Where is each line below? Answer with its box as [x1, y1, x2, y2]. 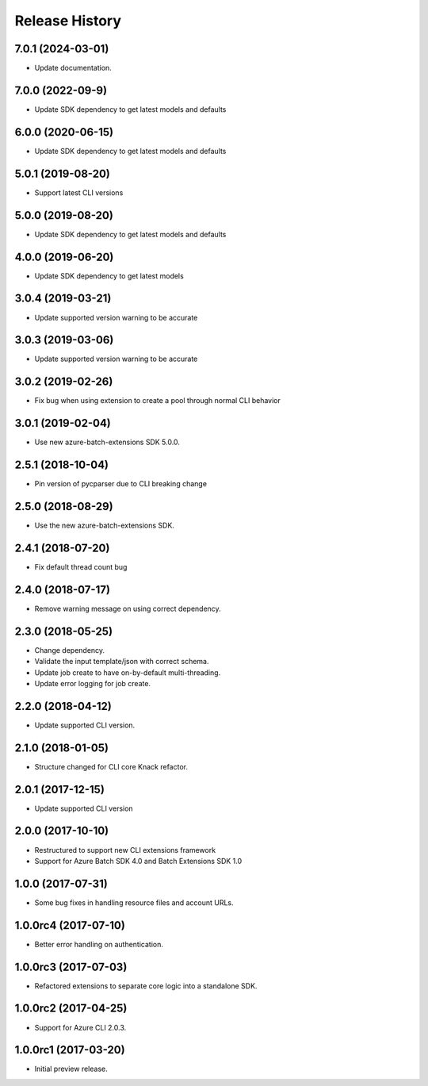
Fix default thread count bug [34, 562, 128, 571]
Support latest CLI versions [34, 187, 124, 198]
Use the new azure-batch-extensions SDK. [34, 520, 174, 531]
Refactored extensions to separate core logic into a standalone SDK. [34, 980, 258, 991]
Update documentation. [34, 63, 113, 73]
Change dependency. [34, 645, 105, 654]
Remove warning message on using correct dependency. [34, 604, 221, 613]
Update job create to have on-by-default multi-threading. [34, 667, 221, 677]
